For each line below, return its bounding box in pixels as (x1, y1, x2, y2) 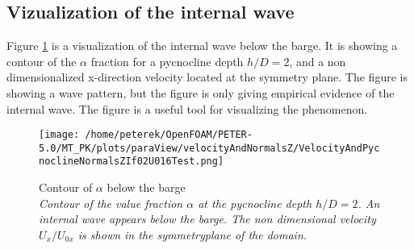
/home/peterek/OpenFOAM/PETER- (85, 129, 253, 141)
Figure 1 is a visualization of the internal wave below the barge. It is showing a (6, 37, 398, 54)
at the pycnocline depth (198, 194, 312, 211)
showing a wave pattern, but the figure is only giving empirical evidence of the (6, 84, 395, 101)
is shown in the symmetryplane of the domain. (77, 226, 307, 243)
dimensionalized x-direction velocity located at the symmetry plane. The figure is (6, 68, 408, 85)
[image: (39, 129, 80, 141)
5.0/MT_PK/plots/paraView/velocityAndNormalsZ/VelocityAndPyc (39, 142, 380, 154)
